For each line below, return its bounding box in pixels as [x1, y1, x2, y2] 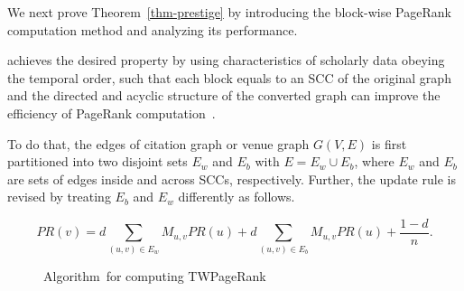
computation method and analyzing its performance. [7, 20, 298, 39]
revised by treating [7, 187, 111, 206]
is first [371, 134, 407, 153]
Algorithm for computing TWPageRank [43, 266, 266, 285]
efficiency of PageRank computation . [7, 103, 216, 122]
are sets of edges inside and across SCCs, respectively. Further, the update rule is [7, 169, 456, 188]
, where [354, 152, 394, 171]
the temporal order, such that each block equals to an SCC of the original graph [7, 68, 451, 87]
